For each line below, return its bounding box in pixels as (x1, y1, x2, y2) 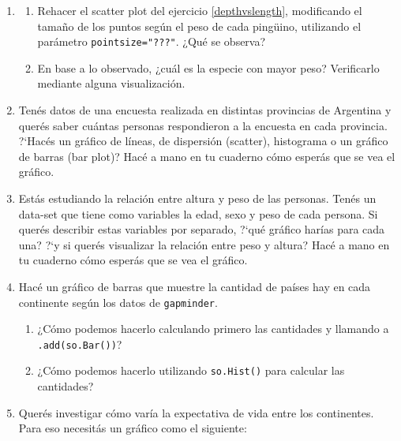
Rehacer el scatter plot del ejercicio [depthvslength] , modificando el (37, 2, 362, 18)
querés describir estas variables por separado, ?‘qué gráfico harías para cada (18, 221, 385, 237)
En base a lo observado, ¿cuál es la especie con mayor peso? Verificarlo (37, 59, 380, 76)
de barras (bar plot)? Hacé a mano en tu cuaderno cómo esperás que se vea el (18, 148, 395, 164)
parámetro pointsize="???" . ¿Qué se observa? (37, 33, 266, 50)
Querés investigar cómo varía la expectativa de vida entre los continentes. (18, 404, 374, 420)
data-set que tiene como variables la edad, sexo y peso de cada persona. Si (18, 205, 378, 222)
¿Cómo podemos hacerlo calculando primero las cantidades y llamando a (37, 320, 389, 337)
